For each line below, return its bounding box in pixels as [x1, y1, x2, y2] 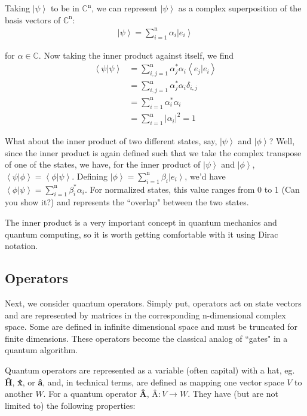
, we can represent [91, 2, 158, 14]
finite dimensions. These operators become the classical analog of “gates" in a [5, 332, 288, 344]
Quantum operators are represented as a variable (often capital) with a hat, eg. [5, 364, 295, 376]
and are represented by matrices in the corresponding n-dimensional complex [5, 308, 286, 321]
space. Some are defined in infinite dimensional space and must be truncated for [5, 320, 298, 333]
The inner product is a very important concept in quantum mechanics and [5, 216, 277, 229]
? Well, [269, 135, 295, 147]
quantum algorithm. [5, 344, 78, 356]
